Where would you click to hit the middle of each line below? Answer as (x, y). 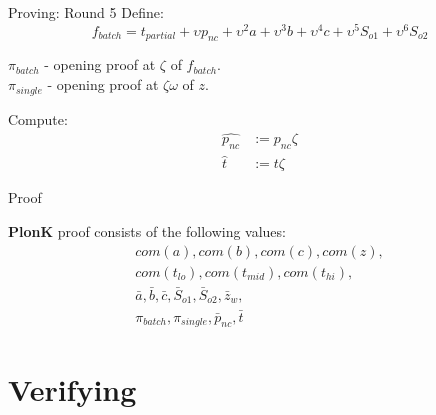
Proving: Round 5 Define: (86, 12)
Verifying (72, 388)
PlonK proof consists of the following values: (147, 231)
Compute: (38, 118)
